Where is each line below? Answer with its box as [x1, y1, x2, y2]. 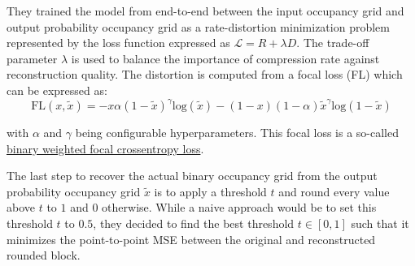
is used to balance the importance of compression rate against [71, 49, 380, 66]
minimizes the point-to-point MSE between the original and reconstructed [7, 230, 376, 247]
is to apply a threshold [154, 182, 267, 199]
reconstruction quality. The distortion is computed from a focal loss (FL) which [7, 66, 403, 83]
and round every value [278, 182, 390, 199]
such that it [351, 215, 409, 232]
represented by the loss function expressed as [7, 34, 230, 51]
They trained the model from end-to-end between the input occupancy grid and [7, 2, 404, 19]
